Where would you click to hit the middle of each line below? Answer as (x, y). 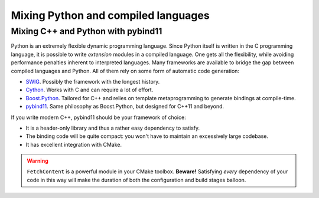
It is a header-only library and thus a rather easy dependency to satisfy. (113, 128)
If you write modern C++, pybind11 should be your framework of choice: (98, 117)
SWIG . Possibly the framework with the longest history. (93, 81)
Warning (38, 161)
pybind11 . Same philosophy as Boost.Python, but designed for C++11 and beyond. (125, 107)
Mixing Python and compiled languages (110, 15)
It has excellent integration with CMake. (74, 144)
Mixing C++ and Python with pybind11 (87, 31)
